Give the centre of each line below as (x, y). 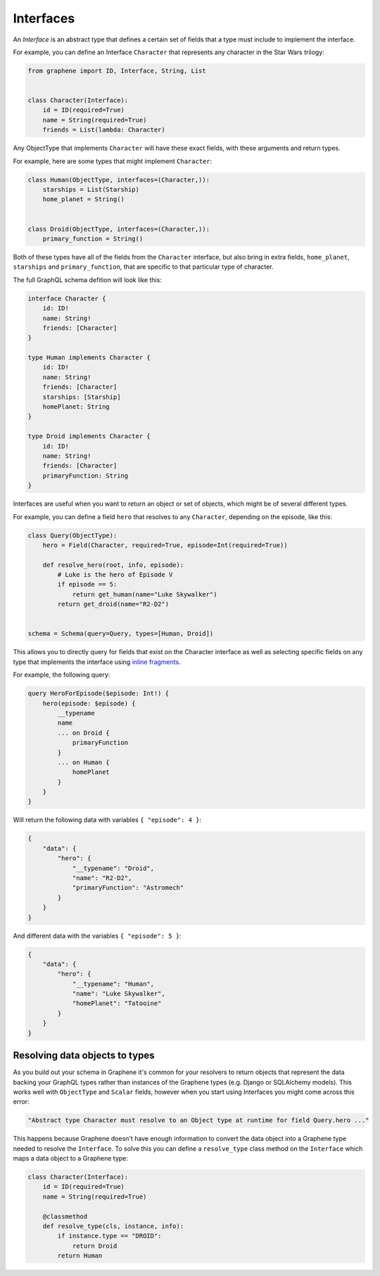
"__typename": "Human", (113, 984)
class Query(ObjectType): (72, 535)
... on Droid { (84, 733)
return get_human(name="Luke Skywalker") (145, 594)
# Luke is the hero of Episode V (115, 575)
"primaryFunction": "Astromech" (128, 888)
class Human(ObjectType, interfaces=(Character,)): (119, 180)
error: (21, 1102)
